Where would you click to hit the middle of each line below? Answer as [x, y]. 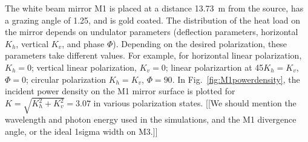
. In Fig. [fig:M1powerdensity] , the [236, 79]
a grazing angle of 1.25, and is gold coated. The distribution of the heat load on [152, 20]
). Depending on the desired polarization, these [200, 43]
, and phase [83, 43]
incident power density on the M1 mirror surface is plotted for [120, 91]
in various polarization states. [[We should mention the [195, 103]
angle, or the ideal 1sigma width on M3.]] [81, 131]
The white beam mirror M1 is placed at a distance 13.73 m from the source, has [154, 8]
